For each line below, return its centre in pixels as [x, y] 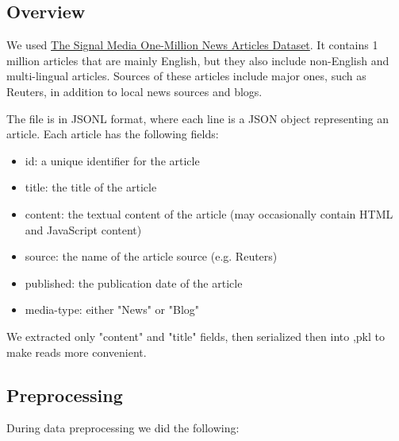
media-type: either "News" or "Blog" [112, 309]
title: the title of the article [91, 187]
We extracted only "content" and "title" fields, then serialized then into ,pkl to [196, 336]
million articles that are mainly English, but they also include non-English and [198, 60]
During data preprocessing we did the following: [123, 428]
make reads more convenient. [77, 352]
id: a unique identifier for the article [112, 160]
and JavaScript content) [83, 229]
